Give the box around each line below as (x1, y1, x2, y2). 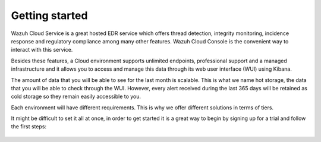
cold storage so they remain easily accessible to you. (11, 93, 141, 100)
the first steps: (11, 123, 47, 130)
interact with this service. (11, 46, 73, 53)
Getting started (11, 9, 88, 22)
